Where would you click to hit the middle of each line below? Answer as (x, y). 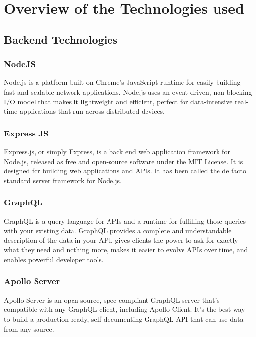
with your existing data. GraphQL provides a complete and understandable (118, 230)
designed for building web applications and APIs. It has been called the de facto (125, 171)
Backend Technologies (61, 39)
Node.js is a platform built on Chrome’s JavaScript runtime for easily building (122, 82)
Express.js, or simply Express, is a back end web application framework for (117, 151)
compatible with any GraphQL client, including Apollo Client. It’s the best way (125, 309)
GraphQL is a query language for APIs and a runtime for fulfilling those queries (125, 220)
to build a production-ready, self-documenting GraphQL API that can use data (124, 319)
